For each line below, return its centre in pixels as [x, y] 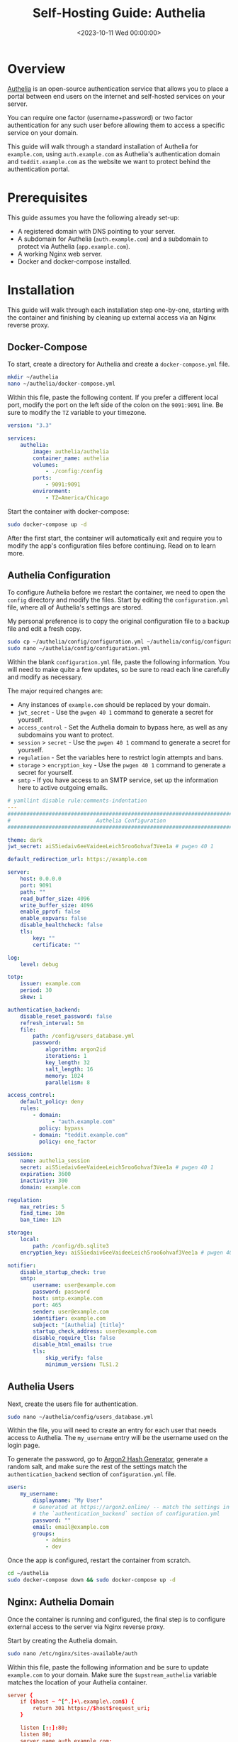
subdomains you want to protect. [66, 735]
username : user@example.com [74, 1285]
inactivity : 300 [44, 1181]
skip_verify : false [74, 1358]
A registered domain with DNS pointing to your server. [96, 231]
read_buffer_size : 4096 [55, 899]
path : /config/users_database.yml [84, 1036]
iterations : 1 [66, 1056]
